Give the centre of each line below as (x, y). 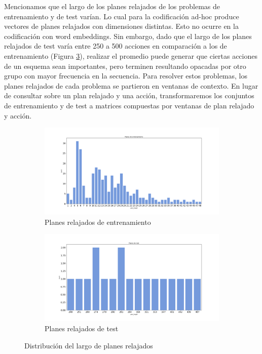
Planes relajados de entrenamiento (98, 222)
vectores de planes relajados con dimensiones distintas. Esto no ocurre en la (121, 26)
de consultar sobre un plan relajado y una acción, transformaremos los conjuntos (129, 95)
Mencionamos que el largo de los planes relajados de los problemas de (112, 6)
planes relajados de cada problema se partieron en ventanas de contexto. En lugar (131, 85)
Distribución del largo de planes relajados (89, 345)
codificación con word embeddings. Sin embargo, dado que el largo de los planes (128, 36)
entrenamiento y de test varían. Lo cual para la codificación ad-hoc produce (122, 16)
